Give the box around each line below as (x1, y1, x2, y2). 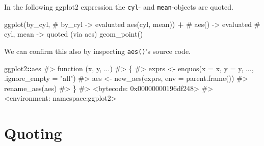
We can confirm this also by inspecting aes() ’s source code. (4, 45, 191, 56)
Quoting (4, 123, 62, 143)
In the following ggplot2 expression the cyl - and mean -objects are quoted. (4, 2, 233, 12)
